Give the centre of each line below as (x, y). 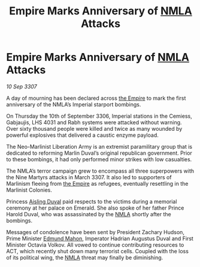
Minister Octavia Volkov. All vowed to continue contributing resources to (95, 245)
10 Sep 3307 (22, 86)
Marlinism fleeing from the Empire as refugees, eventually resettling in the (97, 183)
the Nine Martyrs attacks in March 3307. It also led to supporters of (89, 177)
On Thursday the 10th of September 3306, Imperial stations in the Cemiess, (99, 116)
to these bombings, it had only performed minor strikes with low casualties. (99, 159)
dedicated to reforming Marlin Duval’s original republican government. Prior (99, 153)
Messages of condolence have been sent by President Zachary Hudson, (95, 232)
